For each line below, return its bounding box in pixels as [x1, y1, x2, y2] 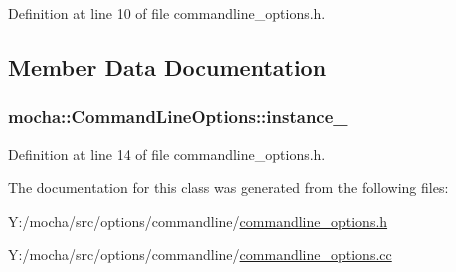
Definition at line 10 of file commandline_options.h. [8, 3, 326, 23]
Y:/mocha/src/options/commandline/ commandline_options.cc [8, 244, 392, 265]
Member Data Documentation [8, 51, 327, 82]
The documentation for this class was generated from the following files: [8, 177, 449, 198]
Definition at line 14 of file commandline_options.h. [8, 143, 326, 164]
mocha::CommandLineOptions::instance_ [8, 104, 348, 129]
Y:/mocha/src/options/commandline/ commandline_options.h [8, 210, 388, 231]
